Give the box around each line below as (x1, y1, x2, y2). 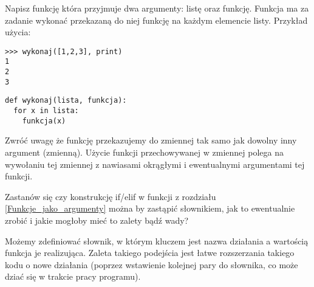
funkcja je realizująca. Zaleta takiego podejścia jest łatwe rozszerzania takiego (5, 246, 295, 259)
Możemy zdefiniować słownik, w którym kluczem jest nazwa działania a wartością (5, 234, 309, 247)
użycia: (5, 26, 31, 38)
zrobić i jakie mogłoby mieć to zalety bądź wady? (5, 213, 189, 226)
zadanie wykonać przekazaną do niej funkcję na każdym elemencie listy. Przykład (5, 13, 308, 26)
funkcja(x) (22, 116, 66, 125)
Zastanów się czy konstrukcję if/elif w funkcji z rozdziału (5, 190, 216, 202)
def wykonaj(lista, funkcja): (5, 96, 127, 105)
